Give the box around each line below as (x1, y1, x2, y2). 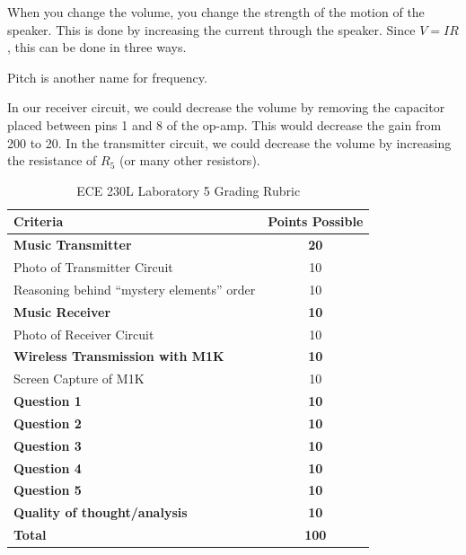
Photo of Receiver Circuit (13, 324, 154, 343)
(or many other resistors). (119, 151, 260, 170)
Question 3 (13, 436, 82, 454)
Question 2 (13, 413, 82, 432)
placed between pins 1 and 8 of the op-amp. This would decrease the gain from (7, 115, 442, 134)
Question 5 (13, 480, 82, 499)
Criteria (13, 212, 64, 231)
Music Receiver (13, 302, 111, 321)
